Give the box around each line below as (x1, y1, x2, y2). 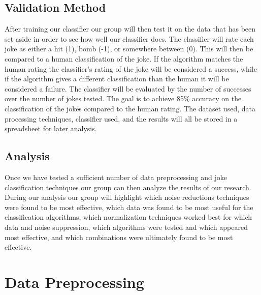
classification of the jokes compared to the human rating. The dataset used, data (5, 103, 255, 113)
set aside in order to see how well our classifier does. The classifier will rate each (5, 33, 254, 44)
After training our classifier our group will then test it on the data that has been (5, 23, 256, 34)
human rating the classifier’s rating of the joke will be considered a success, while (5, 63, 257, 74)
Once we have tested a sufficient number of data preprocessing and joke (5, 171, 227, 182)
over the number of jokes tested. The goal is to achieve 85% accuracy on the (5, 93, 242, 104)
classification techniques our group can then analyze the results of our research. (5, 182, 251, 192)
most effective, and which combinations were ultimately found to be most (5, 231, 233, 242)
